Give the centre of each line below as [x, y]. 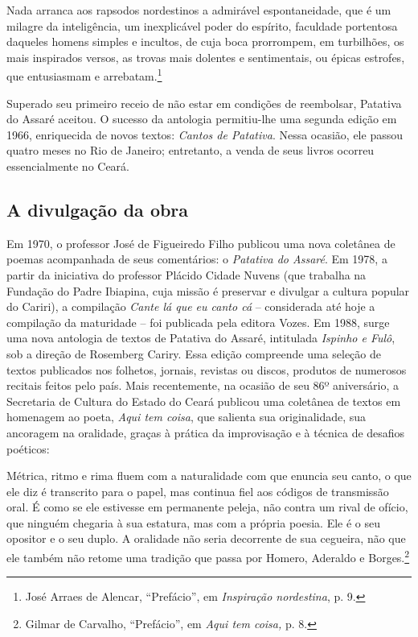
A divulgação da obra [98, 209]
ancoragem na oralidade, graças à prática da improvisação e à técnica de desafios [206, 432]
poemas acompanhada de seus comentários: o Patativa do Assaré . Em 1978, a [197, 259]
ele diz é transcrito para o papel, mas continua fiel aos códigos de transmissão [198, 491]
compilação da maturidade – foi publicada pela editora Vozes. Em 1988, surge [198, 322]
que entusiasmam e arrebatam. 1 [84, 75]
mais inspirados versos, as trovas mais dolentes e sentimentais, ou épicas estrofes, [206, 57]
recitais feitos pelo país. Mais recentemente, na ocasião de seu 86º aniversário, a [203, 385]
